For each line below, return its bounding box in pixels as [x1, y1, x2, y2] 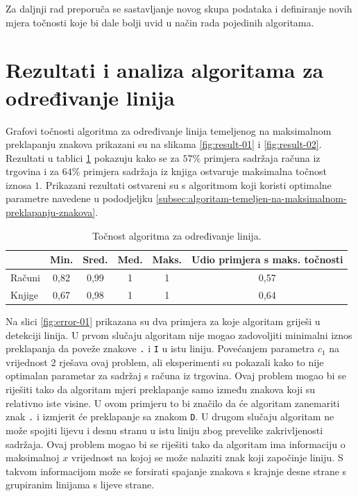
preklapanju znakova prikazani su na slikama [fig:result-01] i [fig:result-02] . [6, 137, 322, 151]
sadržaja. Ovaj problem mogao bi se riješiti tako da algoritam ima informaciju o [6, 436, 346, 451]
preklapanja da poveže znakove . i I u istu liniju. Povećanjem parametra [6, 341, 315, 356]
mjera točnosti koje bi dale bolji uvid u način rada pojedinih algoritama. [6, 15, 314, 29]
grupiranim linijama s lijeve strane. [6, 477, 155, 492]
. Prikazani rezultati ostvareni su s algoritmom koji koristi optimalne [40, 177, 332, 192]
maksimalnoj [6, 450, 60, 465]
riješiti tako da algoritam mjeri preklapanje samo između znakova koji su [6, 382, 316, 397]
